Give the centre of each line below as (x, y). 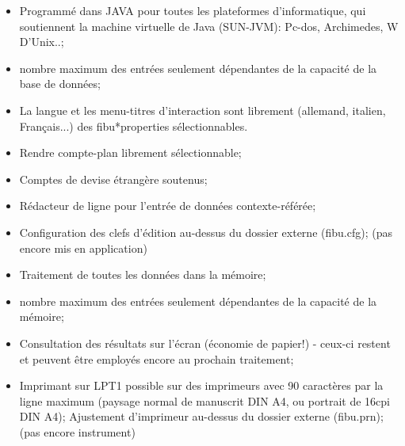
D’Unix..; (42, 42)
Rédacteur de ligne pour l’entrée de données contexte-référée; (168, 206)
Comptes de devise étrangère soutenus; (113, 179)
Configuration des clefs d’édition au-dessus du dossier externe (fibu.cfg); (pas (206, 232)
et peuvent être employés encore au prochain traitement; (157, 358)
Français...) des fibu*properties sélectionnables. (134, 126)
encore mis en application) (83, 248)
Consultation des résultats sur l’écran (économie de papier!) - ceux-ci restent (205, 343)
